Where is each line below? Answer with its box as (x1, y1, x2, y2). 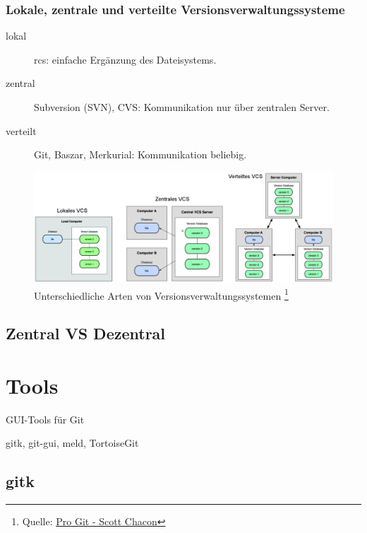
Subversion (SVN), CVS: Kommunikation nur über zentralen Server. (34, 100, 330, 114)
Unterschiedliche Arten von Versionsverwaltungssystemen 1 (34, 286, 289, 303)
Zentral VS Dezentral (6, 322, 166, 344)
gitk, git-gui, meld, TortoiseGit (6, 435, 139, 450)
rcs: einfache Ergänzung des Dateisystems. (34, 52, 217, 66)
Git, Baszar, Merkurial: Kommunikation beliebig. (34, 147, 247, 162)
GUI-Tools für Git (6, 411, 85, 426)
